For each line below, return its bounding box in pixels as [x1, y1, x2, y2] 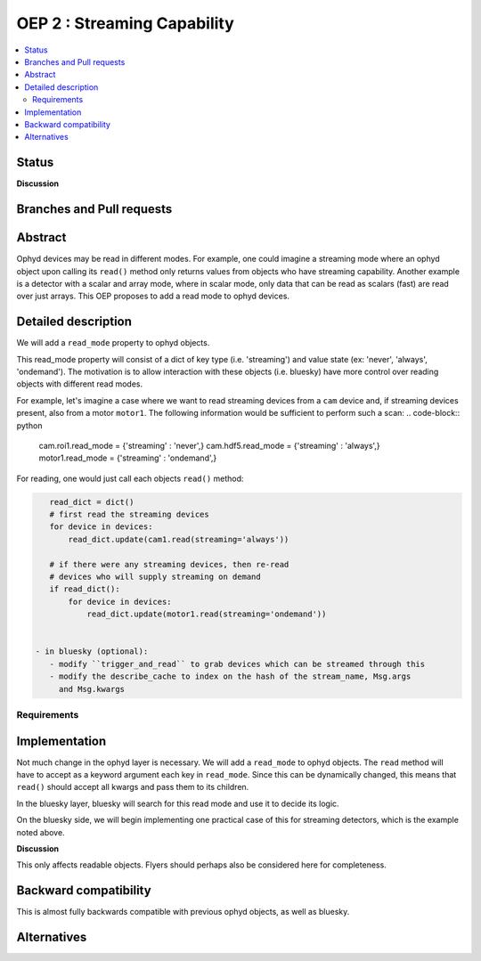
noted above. [16, 827, 66, 837]
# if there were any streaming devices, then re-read [49, 559, 289, 569]
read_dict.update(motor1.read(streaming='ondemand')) [86, 609, 327, 619]
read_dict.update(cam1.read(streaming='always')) [68, 534, 289, 544]
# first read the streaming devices [49, 509, 209, 520]
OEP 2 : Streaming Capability [16, 13, 235, 33]
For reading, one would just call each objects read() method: [16, 473, 244, 484]
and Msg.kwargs [58, 684, 125, 694]
